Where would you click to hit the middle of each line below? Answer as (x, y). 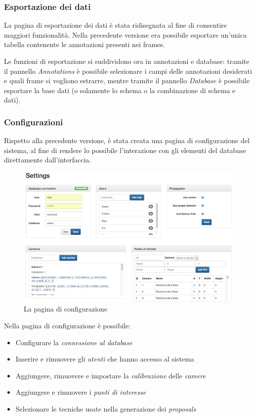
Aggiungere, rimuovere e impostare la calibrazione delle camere (111, 375)
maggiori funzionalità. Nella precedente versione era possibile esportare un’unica (125, 34)
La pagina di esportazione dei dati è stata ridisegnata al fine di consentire (115, 25)
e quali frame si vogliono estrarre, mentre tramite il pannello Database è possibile (127, 80)
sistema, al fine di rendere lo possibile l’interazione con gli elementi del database (125, 150)
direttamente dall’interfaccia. (48, 160)
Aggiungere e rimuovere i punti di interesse (81, 392)
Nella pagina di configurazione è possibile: (67, 326)
